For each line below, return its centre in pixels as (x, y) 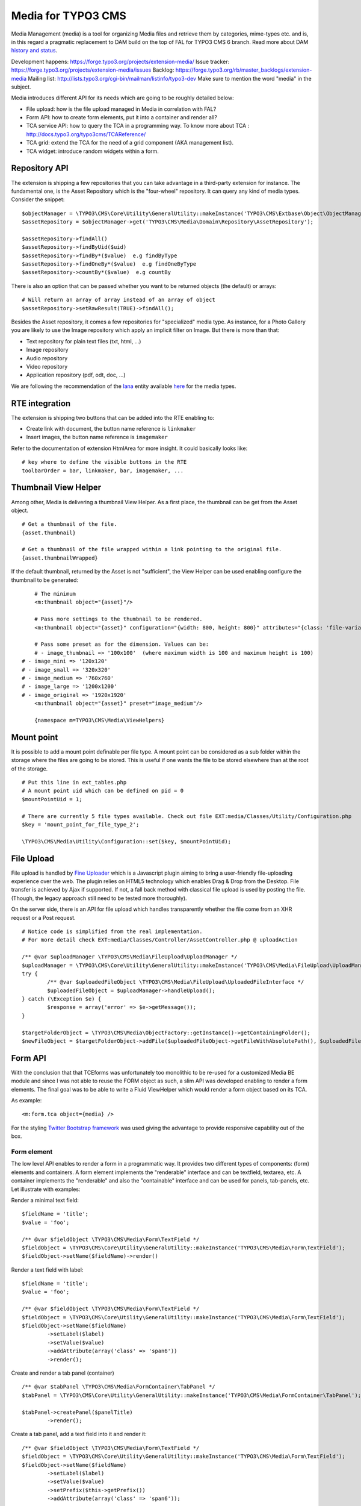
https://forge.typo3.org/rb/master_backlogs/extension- (244, 70)
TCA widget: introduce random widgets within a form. (93, 151)
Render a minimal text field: (45, 1200)
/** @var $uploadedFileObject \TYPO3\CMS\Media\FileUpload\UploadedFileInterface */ (176, 982)
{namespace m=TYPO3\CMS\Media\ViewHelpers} (99, 720)
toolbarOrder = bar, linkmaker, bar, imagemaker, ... (103, 470)
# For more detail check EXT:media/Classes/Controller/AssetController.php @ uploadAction (160, 940)
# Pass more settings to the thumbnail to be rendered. (118, 619)
